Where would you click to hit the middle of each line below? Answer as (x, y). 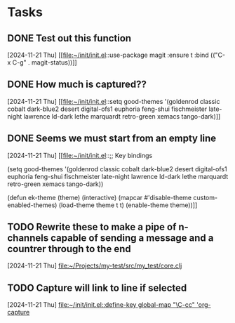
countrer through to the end (69, 249)
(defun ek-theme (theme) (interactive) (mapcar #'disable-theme (100, 197)
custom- (205, 197)
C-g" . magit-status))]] (45, 62)
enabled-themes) (32, 205)
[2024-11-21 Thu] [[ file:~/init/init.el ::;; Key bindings (80, 155)
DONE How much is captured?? (77, 85)
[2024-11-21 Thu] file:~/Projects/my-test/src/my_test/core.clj (95, 266)
